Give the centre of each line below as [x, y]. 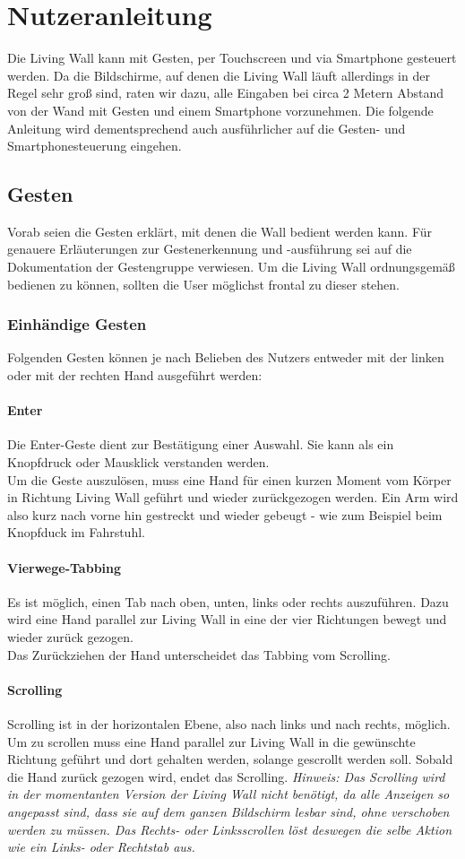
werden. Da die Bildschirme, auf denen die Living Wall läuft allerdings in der [219, 75]
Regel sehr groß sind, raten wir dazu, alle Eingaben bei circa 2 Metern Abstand [225, 93]
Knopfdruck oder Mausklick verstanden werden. [138, 462]
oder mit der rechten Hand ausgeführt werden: [135, 375]
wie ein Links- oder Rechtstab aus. [101, 847]
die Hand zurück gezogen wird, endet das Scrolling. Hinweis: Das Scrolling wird [226, 776]
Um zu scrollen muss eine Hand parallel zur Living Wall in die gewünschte [211, 741]
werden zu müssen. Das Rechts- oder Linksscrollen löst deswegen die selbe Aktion [230, 829]
